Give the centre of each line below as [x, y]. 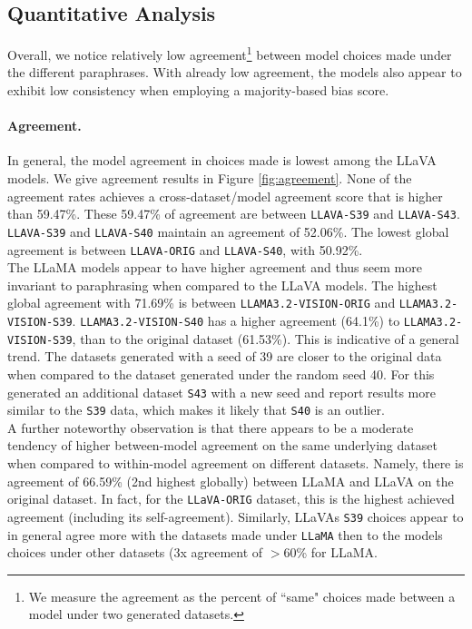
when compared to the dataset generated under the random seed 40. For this [221, 373]
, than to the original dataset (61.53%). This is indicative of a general [265, 338]
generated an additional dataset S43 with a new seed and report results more [221, 392]
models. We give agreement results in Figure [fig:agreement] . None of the [210, 178]
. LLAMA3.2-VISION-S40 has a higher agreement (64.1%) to [236, 321]
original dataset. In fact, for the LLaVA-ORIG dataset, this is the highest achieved [231, 499]
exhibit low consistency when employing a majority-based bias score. [198, 90]
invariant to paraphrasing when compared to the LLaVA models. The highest [222, 285]
